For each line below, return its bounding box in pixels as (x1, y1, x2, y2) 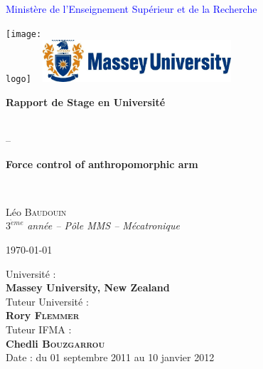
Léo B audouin (6, 204, 67, 219)
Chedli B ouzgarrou (6, 336, 105, 350)
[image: (6, 28, 42, 39)
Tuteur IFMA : (6, 321, 72, 336)
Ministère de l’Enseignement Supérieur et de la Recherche (6, 1, 257, 16)
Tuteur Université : (6, 293, 89, 308)
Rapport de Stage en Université (6, 94, 166, 109)
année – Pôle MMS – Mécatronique (27, 218, 181, 233)
